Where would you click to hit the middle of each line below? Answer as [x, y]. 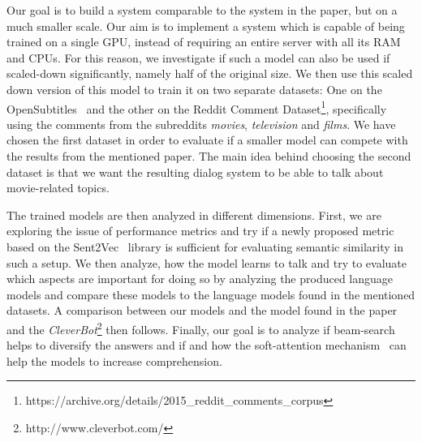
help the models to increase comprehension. [114, 360]
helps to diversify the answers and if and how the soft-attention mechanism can [207, 345]
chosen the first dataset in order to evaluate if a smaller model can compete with [207, 140]
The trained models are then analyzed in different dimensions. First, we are [194, 215]
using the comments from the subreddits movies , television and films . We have [201, 124]
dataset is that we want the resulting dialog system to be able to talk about [195, 172]
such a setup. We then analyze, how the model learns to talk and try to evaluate [207, 262]
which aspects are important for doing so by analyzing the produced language [200, 279]
